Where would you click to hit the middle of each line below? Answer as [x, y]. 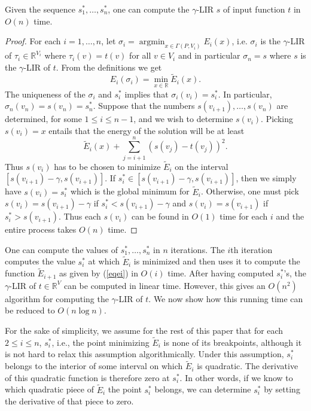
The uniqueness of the [45, 94]
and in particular [209, 55]
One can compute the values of [62, 249]
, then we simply [266, 178]
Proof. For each [33, 41]
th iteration [251, 249]
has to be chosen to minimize [107, 166]
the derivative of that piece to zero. [69, 401]
